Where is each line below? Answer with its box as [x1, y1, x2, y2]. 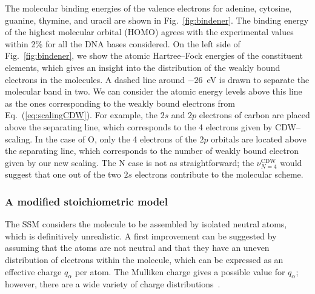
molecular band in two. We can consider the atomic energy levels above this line [5, 85, 302, 98]
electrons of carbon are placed [199, 109, 310, 121]
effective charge [5, 265, 62, 278]
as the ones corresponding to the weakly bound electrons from [5, 96, 236, 109]
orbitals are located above [211, 132, 307, 145]
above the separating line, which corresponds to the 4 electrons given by [5, 120, 273, 133]
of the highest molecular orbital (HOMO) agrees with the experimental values [5, 25, 294, 38]
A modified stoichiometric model [5, 193, 168, 209]
